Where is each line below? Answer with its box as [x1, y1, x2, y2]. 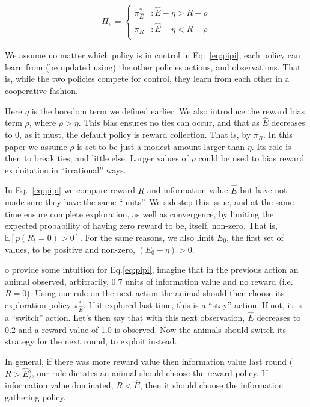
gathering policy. [5, 390, 66, 403]
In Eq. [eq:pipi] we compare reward [5, 184, 135, 196]
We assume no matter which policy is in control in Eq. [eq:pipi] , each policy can [5, 49, 300, 61]
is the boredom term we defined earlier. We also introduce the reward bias [31, 104, 305, 117]
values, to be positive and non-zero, [5, 243, 135, 255]
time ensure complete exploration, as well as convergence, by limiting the [5, 207, 274, 220]
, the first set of [226, 231, 284, 244]
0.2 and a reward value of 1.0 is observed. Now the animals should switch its [5, 323, 286, 335]
